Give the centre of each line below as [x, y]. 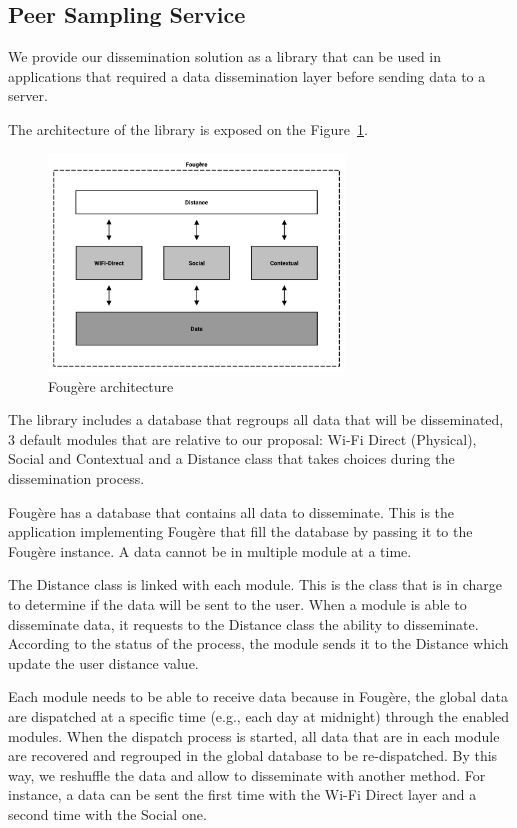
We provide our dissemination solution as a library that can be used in [225, 56]
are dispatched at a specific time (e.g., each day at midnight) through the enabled [259, 716]
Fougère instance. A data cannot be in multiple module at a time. [210, 550]
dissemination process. [76, 478]
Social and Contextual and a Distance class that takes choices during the [231, 458]
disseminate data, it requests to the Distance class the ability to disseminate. [243, 623]
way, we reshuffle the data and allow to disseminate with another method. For [247, 774]
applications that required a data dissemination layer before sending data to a [247, 75]
